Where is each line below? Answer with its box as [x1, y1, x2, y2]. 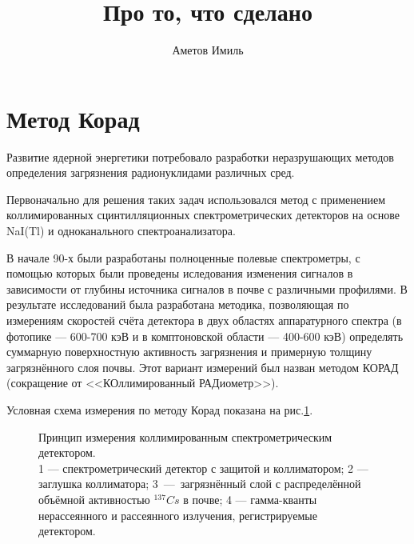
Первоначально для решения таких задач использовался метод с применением [6, 190, 386, 207]
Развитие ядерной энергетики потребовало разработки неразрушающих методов [6, 148, 394, 165]
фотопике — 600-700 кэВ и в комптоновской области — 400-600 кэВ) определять [6, 327, 404, 344]
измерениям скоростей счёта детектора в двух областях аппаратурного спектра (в [6, 312, 402, 328]
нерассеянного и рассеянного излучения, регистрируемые [38, 506, 317, 523]
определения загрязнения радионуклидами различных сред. [6, 164, 295, 181]
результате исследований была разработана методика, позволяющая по [6, 296, 349, 313]
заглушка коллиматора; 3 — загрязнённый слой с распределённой [38, 475, 361, 492]
